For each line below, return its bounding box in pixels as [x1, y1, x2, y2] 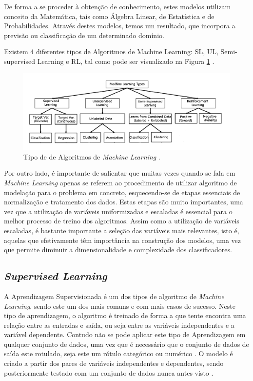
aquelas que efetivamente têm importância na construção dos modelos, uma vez [4, 235, 241, 245]
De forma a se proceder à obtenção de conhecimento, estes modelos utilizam [4, 1, 231, 11]
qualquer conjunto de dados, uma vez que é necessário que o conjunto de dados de [4, 339, 249, 349]
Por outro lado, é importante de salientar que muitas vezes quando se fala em [4, 168, 235, 178]
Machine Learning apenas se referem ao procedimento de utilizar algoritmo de [4, 177, 237, 187]
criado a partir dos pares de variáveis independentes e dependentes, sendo [4, 358, 224, 368]
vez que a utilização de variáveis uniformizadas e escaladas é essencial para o [4, 206, 233, 216]
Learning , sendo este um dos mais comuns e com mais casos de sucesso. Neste [4, 301, 235, 311]
